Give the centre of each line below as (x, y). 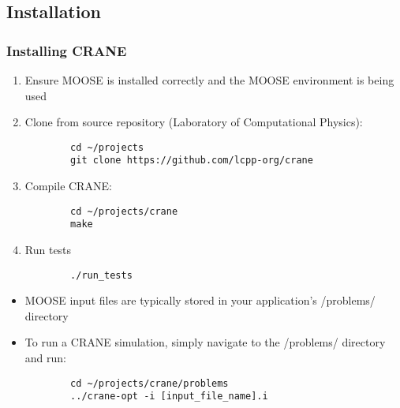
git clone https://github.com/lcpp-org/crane (192, 161)
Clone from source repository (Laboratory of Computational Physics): (194, 122)
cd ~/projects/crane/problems (150, 383)
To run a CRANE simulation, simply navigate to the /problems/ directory (205, 342)
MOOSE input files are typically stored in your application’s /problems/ (200, 300)
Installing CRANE (67, 50)
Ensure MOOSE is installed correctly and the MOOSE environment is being (209, 80)
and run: (45, 358)
